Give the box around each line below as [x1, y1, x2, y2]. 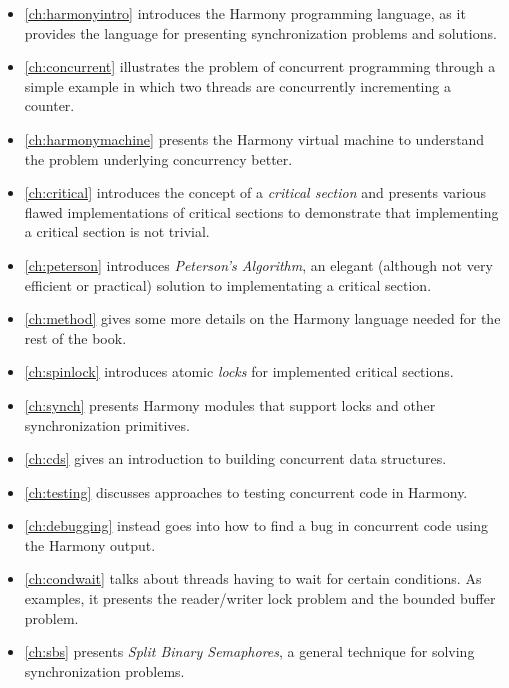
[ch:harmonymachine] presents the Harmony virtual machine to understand [24, 128, 485, 149]
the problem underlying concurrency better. [24, 148, 293, 169]
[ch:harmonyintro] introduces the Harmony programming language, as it [24, 3, 466, 23]
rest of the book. [24, 327, 127, 348]
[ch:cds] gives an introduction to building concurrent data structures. [24, 448, 447, 469]
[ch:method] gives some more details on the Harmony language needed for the [24, 308, 501, 329]
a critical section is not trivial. [24, 221, 210, 242]
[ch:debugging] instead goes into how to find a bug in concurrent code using [24, 515, 488, 536]
